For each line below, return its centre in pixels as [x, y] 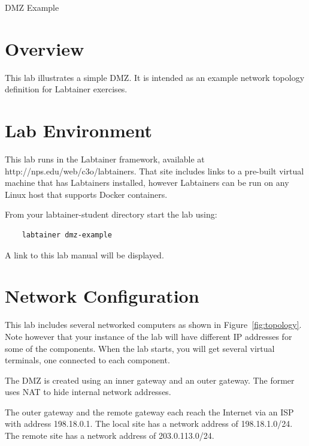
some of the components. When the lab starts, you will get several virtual [140, 348]
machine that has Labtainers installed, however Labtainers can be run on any [147, 183]
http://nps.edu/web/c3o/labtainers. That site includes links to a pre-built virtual [154, 171]
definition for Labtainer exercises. [66, 89]
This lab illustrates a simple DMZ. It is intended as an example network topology [155, 77]
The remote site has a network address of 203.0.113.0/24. [110, 436]
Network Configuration [102, 296]
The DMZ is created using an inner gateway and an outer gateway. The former [150, 380]
